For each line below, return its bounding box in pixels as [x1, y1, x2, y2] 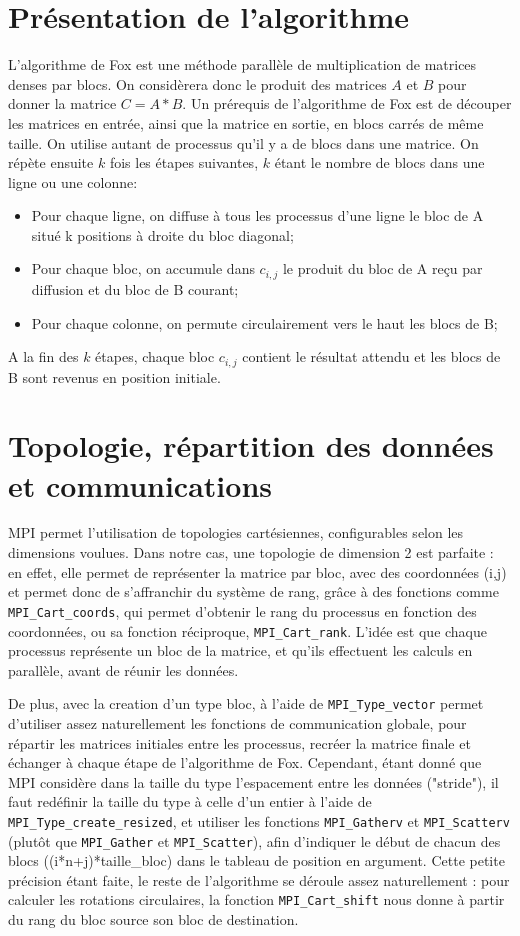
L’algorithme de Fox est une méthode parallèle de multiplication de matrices [8, 54, 477, 75]
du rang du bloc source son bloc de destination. [8, 909, 299, 930]
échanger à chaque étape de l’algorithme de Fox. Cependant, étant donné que [8, 752, 482, 773]
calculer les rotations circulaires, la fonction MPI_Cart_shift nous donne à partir [8, 889, 505, 910]
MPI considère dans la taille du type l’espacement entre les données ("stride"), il [8, 771, 499, 792]
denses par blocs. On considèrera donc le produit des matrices [8, 73, 387, 94]
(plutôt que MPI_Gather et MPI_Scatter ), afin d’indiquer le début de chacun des [8, 830, 501, 851]
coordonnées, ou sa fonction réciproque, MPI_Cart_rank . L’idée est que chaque [8, 620, 488, 641]
